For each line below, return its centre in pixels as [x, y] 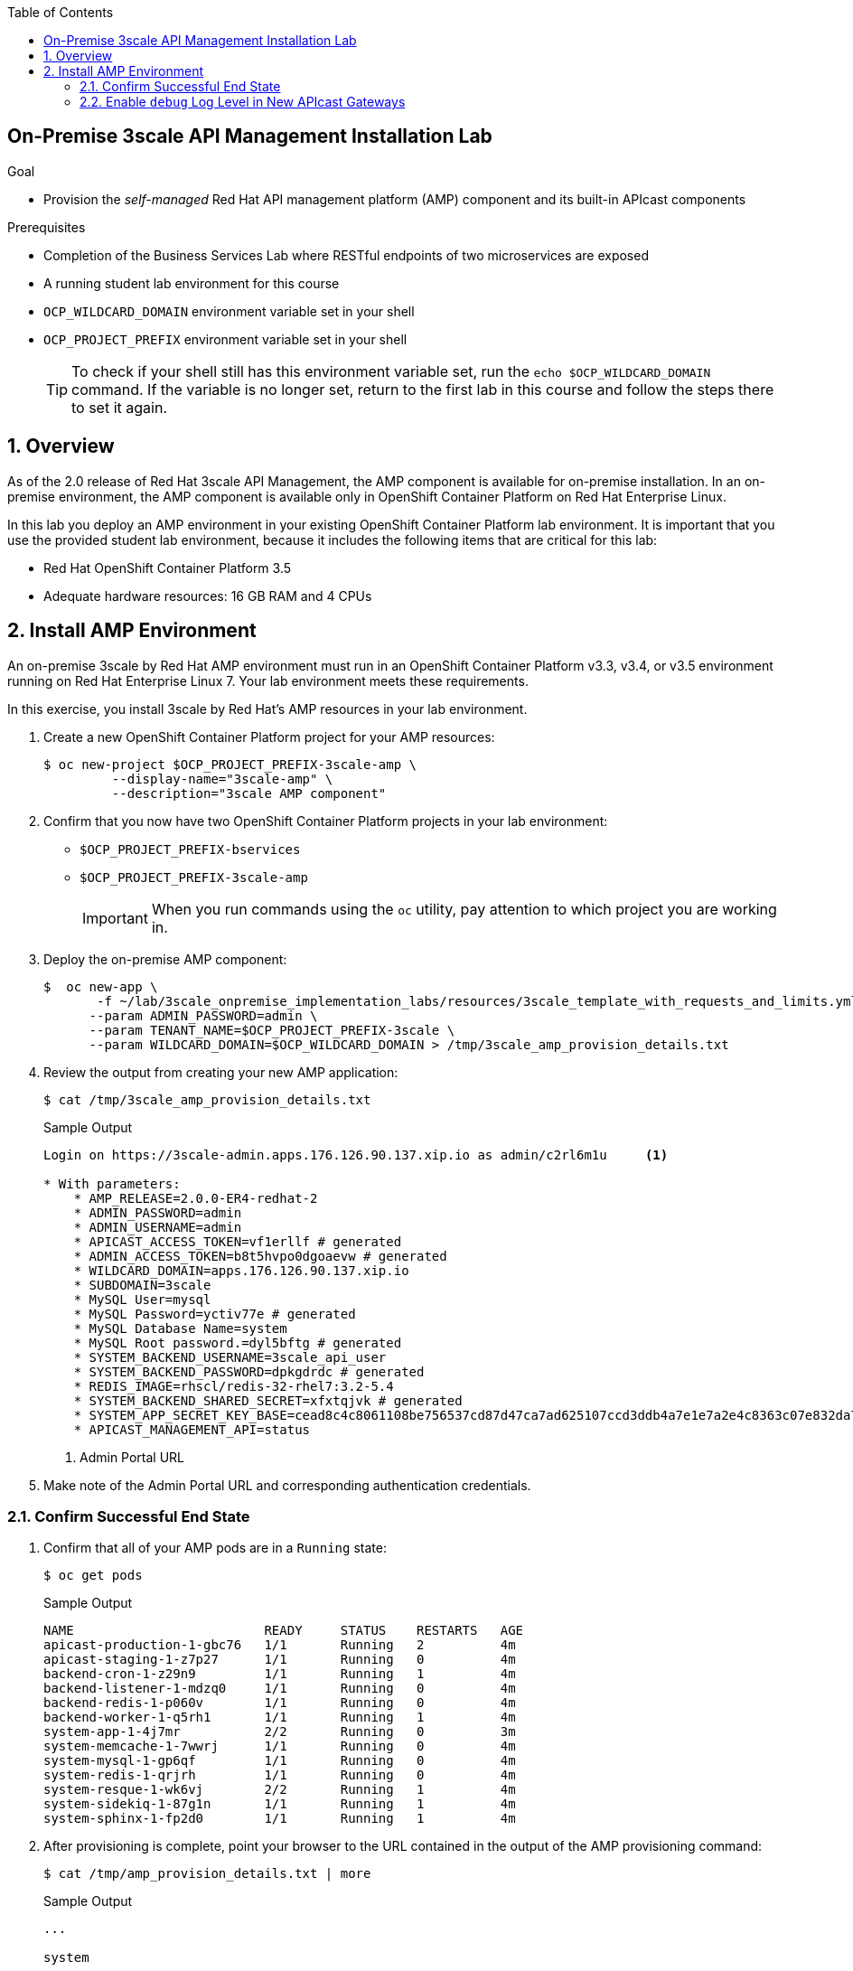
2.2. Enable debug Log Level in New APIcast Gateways [243, 102]
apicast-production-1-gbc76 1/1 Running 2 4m [280, 1645]
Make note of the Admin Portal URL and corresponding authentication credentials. [287, 1485]
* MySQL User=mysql [142, 1299]
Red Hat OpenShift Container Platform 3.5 [168, 568]
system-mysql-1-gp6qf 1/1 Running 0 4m [280, 1761]
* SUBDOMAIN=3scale [142, 1285]
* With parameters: [112, 1183]
